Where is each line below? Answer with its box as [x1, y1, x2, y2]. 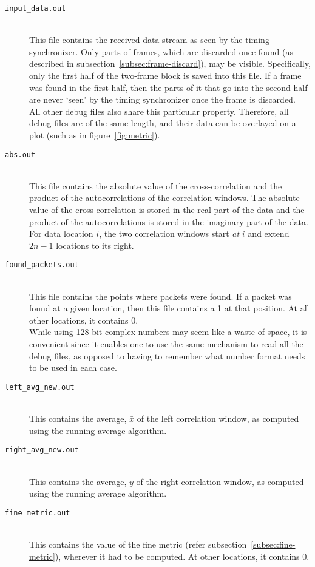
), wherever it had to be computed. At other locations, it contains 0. [55, 549, 310, 562]
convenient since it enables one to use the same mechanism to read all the [29, 338, 303, 350]
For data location [29, 227, 93, 240]
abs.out [5, 150, 36, 159]
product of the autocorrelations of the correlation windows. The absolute [29, 191, 300, 204]
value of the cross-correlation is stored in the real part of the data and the [29, 203, 305, 216]
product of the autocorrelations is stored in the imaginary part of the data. [29, 215, 308, 228]
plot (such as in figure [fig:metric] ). [29, 129, 160, 141]
